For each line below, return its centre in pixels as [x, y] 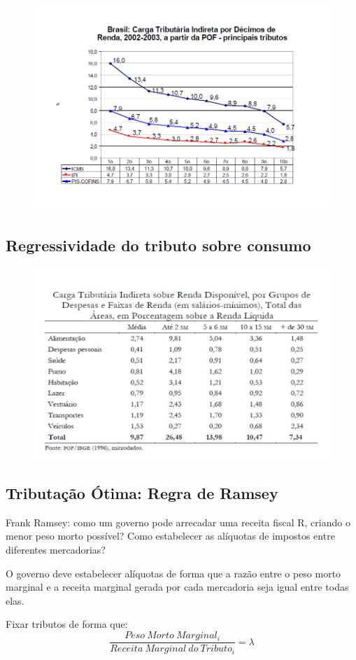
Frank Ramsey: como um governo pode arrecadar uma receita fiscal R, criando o [178, 522]
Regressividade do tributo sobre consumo [158, 245]
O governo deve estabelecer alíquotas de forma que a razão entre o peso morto [173, 573]
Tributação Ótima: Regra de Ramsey [142, 493]
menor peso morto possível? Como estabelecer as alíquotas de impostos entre [170, 536]
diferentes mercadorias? [56, 550]
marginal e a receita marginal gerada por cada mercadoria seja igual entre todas [177, 587]
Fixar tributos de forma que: [67, 624]
